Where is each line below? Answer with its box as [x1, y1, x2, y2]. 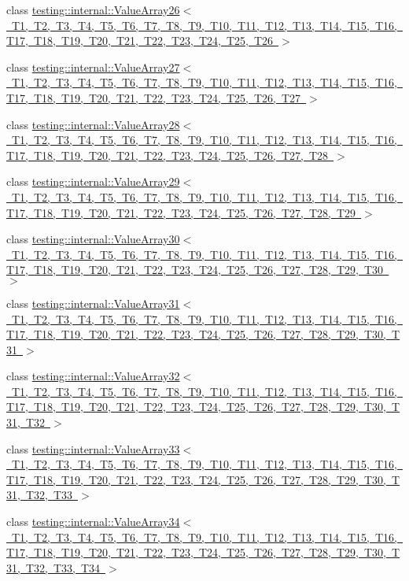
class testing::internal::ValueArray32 [6, 368, 180, 384]
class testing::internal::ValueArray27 [6, 58, 180, 75]
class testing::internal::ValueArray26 [6, 2, 180, 17]
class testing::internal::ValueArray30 [6, 231, 180, 247]
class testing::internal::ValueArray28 [6, 116, 180, 132]
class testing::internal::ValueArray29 [6, 173, 180, 190]
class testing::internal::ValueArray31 [6, 294, 180, 311]
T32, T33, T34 [25, 559, 100, 575]
